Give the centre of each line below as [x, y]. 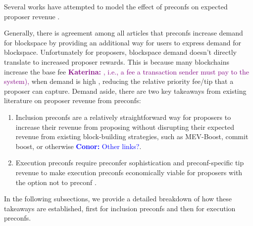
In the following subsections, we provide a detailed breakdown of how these [118, 199]
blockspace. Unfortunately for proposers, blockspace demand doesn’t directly [121, 52]
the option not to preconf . [56, 182]
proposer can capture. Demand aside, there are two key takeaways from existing [125, 91]
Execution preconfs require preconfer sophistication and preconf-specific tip [130, 163]
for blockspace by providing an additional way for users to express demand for [123, 42]
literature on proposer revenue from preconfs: [73, 100]
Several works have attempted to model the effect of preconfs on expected [116, 6]
